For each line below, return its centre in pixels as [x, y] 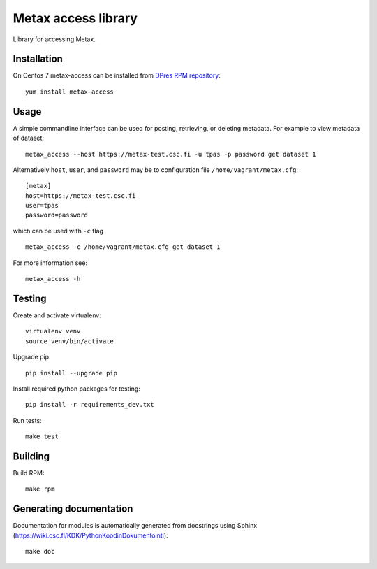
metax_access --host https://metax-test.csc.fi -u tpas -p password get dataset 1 [171, 154]
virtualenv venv [53, 331]
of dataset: [29, 138]
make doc [40, 552]
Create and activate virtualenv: [57, 315]
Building [31, 456]
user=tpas [42, 206]
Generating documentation [73, 509]
